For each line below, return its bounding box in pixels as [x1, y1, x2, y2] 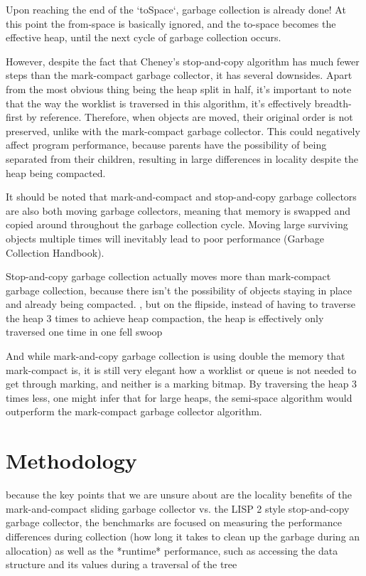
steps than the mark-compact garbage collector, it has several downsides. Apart [6, 68, 352, 82]
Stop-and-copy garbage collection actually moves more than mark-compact [6, 269, 331, 284]
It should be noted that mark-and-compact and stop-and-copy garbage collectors [6, 189, 357, 204]
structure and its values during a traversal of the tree [6, 557, 237, 572]
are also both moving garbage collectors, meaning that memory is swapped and [6, 203, 351, 218]
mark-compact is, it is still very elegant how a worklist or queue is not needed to [6, 362, 357, 377]
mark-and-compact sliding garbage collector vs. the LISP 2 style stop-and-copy [6, 501, 350, 516]
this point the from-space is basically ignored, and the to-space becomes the [6, 16, 336, 31]
